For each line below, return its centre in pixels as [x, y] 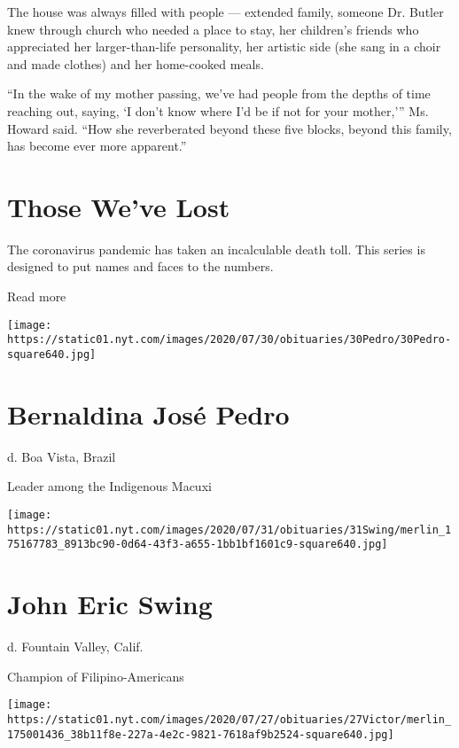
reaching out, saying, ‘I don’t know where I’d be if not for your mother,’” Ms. [218, 110]
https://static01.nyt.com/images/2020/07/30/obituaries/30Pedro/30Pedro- [229, 340]
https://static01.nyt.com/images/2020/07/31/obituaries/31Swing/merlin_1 [229, 530]
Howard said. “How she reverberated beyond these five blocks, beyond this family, [229, 128]
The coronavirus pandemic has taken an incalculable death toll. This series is [216, 249]
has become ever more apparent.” [97, 146]
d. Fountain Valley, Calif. [75, 647]
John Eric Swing [110, 604]
